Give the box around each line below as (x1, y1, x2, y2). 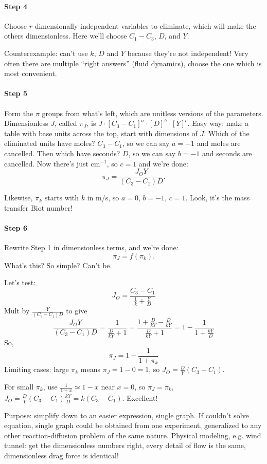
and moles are (197, 138, 241, 149)
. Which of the (204, 127, 250, 138)
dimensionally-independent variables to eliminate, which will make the (34, 20, 256, 31)
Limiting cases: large (4, 364, 69, 375)
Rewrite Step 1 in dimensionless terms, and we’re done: (4, 242, 179, 253)
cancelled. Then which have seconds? (4, 147, 120, 158)
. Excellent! (122, 392, 158, 403)
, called (55, 118, 77, 128)
